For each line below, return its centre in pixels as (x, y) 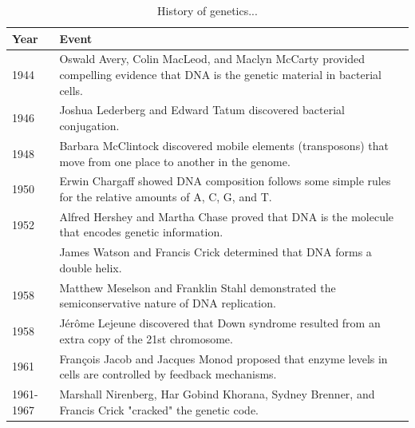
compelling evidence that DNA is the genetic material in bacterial (220, 75)
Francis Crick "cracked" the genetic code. (159, 409)
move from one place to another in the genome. (175, 161)
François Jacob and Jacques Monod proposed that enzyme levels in (223, 358)
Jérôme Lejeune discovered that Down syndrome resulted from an (220, 323)
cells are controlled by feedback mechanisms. (168, 374)
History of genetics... (207, 10)
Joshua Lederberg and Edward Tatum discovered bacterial (202, 110)
